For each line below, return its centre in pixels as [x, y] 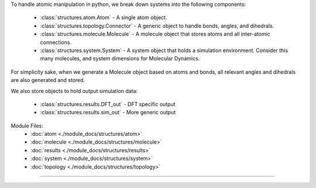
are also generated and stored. [48, 80]
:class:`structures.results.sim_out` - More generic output [108, 112]
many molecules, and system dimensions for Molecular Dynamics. [120, 59]
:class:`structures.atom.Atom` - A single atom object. [104, 18]
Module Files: [27, 125]
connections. [56, 42]
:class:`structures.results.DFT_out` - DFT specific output [108, 104]
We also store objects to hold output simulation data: [74, 91]
